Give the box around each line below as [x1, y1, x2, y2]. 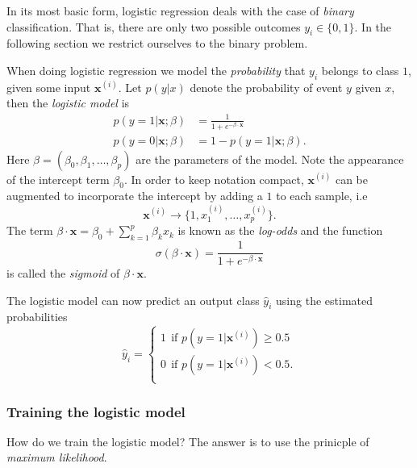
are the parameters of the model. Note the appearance [136, 150, 404, 167]
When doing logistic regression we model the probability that [6, 61, 306, 78]
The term [6, 222, 53, 239]
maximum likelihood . [6, 449, 107, 466]
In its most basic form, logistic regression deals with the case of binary [6, 2, 354, 19]
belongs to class [321, 61, 399, 78]
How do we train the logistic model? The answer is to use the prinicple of [6, 432, 369, 449]
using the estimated [276, 291, 373, 308]
